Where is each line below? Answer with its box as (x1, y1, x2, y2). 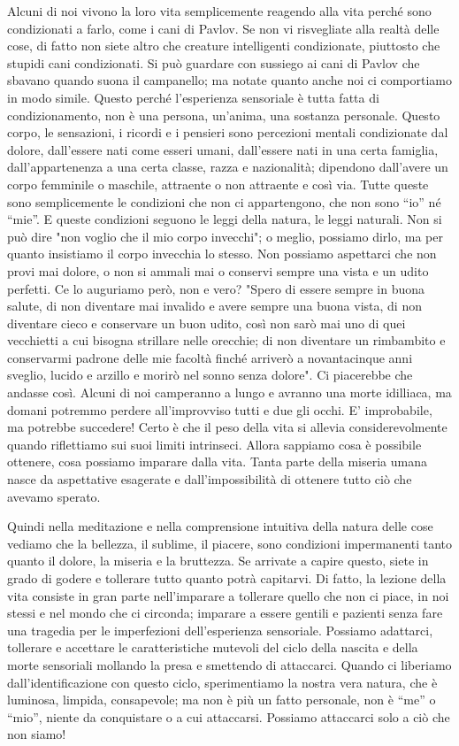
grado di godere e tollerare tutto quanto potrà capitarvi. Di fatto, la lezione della (7, 569, 447, 587)
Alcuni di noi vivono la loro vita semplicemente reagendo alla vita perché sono (7, 2, 432, 19)
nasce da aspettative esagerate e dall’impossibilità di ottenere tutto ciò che (7, 470, 412, 488)
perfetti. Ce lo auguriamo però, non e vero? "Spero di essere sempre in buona (7, 279, 425, 297)
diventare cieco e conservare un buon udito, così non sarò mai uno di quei (7, 313, 406, 332)
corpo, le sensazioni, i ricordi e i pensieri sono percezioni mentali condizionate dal (7, 123, 448, 142)
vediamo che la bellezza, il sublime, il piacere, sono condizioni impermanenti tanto (7, 534, 453, 552)
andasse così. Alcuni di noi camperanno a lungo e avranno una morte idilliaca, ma (7, 383, 452, 402)
